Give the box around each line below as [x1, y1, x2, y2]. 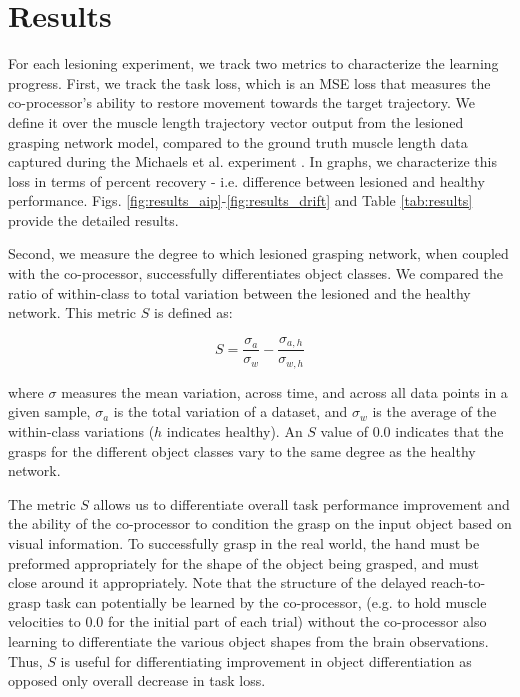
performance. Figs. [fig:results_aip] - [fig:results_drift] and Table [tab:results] [8, 190, 473, 211]
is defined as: [154, 302, 233, 323]
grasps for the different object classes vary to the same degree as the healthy [8, 440, 476, 461]
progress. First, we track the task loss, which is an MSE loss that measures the [8, 72, 491, 93]
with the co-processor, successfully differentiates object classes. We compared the [8, 263, 504, 284]
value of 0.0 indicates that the [320, 420, 504, 441]
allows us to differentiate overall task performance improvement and [93, 493, 510, 514]
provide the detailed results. [8, 209, 179, 230]
